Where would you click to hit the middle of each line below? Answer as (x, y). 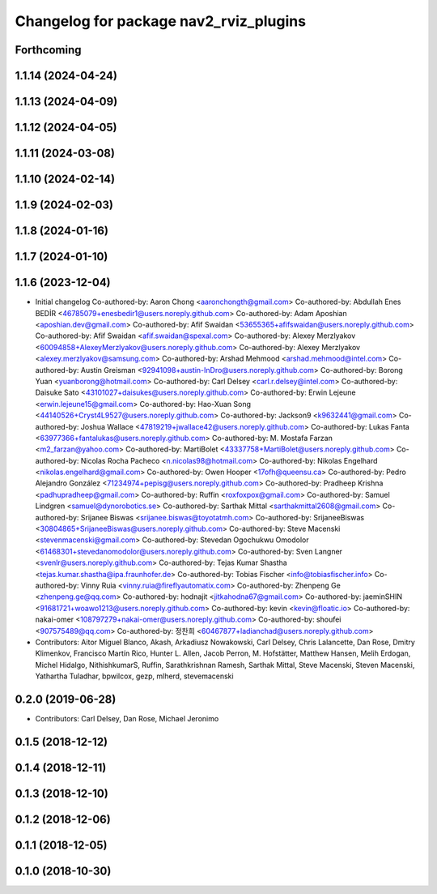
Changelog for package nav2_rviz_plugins (161, 21)
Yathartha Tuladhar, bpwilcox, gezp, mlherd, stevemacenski (134, 676)
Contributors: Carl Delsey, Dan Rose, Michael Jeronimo (127, 719)
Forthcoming (48, 50)
